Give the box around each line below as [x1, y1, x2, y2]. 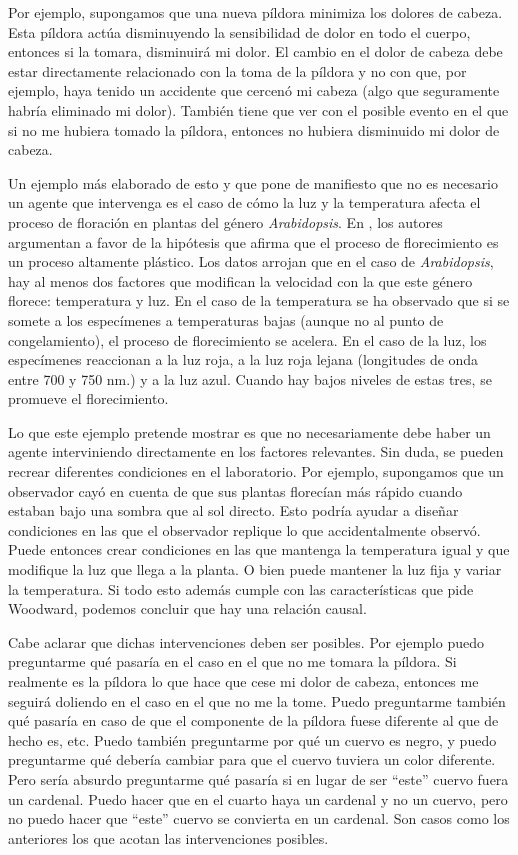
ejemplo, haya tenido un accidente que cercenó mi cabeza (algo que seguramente [8, 80, 500, 101]
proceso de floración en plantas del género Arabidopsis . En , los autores [8, 211, 443, 232]
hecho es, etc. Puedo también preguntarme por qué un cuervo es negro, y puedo [8, 729, 497, 750]
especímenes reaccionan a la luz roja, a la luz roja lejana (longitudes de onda [8, 349, 479, 370]
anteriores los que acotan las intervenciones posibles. [8, 827, 329, 848]
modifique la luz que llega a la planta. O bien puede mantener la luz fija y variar [8, 559, 502, 580]
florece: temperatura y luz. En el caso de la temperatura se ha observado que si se [8, 290, 510, 311]
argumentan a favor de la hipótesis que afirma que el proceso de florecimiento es [8, 231, 499, 252]
